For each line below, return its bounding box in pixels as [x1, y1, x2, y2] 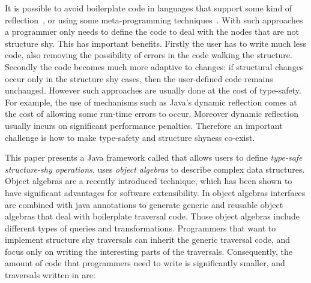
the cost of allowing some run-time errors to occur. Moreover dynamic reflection [5, 107, 298, 120]
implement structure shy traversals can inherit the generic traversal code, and [5, 233, 291, 246]
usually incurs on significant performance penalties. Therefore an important [5, 119, 283, 131]
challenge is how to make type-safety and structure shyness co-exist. [5, 131, 255, 143]
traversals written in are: [5, 269, 95, 281]
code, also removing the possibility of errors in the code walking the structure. [5, 49, 292, 61]
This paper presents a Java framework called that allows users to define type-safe [5, 151, 303, 164]
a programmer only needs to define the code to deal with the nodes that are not [5, 25, 299, 38]
